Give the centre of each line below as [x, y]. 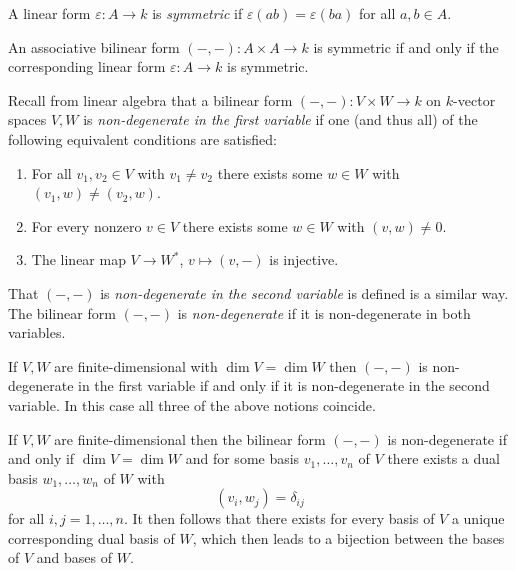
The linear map [78, 259]
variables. [37, 332]
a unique [478, 518]
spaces [27, 119]
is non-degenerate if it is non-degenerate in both [324, 312]
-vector [474, 99]
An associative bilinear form [94, 46]
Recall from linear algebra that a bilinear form [150, 99]
